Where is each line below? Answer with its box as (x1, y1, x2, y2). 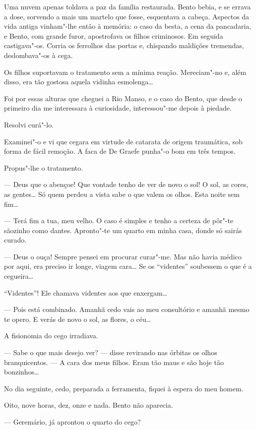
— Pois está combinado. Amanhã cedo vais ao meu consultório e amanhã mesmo (4, 304, 250, 314)
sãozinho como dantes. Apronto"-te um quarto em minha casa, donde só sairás (4, 225, 242, 235)
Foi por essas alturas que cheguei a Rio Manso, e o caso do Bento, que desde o (4, 93, 242, 103)
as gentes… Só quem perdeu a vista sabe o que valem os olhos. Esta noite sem (4, 188, 240, 199)
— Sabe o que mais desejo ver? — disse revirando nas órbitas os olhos (4, 347, 217, 358)
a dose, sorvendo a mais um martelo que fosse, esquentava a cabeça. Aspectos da (4, 11, 250, 21)
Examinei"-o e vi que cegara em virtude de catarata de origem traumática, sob (4, 136, 243, 146)
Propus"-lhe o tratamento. (4, 162, 83, 173)
